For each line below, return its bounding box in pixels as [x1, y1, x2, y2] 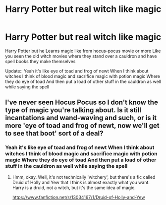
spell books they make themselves [5, 58, 76, 64]
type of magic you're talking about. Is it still [5, 106, 142, 115]
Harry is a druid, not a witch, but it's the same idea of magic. [12, 185, 136, 191]
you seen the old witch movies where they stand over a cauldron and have [5, 53, 157, 59]
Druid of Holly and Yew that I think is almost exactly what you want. [12, 179, 150, 185]
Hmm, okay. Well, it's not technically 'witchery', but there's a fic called [12, 174, 156, 180]
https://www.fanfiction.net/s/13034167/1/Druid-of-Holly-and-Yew [12, 194, 145, 200]
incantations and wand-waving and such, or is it [5, 114, 157, 122]
